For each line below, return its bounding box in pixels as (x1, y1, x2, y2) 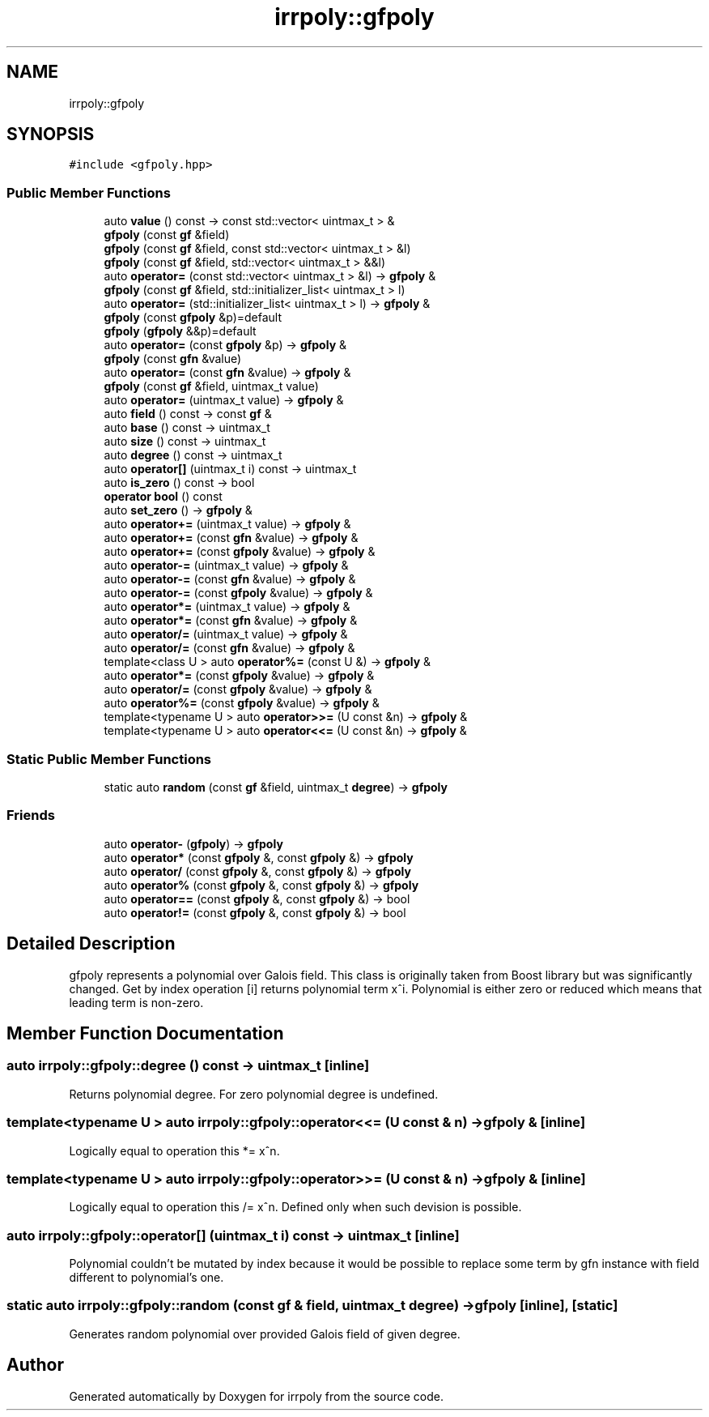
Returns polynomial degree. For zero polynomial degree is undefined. (69, 1086, 439, 1101)
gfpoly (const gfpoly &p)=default (104, 310, 282, 325)
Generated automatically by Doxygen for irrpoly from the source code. (69, 1389, 444, 1403)
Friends (6, 807, 55, 824)
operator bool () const (104, 489, 223, 504)
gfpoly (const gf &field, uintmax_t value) (104, 379, 319, 394)
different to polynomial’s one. (69, 1270, 224, 1284)
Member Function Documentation (6, 1022, 284, 1044)
